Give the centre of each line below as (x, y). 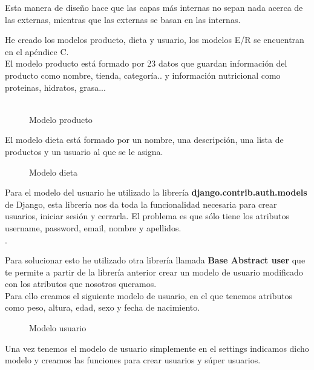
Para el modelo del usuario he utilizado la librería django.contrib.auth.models (156, 192)
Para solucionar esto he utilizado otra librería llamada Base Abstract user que (155, 260)
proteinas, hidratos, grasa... (55, 87)
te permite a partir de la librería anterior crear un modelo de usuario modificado (154, 272)
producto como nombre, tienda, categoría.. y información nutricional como (143, 75)
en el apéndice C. (37, 51)
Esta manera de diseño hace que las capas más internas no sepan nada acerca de (154, 7)
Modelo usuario (58, 328)
